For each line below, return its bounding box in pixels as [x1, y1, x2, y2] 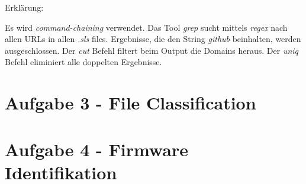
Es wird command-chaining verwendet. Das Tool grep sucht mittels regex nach [5, 21, 288, 33]
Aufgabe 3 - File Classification [5, 91, 256, 115]
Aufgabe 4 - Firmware [5, 137, 188, 161]
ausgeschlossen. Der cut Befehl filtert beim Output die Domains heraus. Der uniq [5, 44, 299, 56]
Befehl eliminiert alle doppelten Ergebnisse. [5, 56, 162, 68]
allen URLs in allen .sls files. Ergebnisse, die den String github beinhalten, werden [5, 33, 301, 45]
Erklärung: [5, 1, 44, 13]
